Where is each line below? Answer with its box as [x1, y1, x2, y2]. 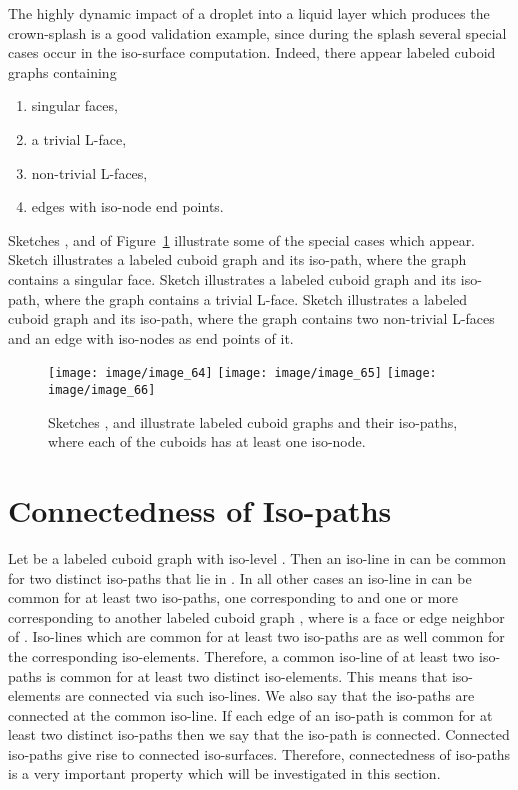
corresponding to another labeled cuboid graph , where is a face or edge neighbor [8, 606, 505, 627]
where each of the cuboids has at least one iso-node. [48, 431, 366, 452]
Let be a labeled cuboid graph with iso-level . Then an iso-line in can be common [8, 547, 507, 568]
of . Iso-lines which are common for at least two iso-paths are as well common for [8, 626, 505, 647]
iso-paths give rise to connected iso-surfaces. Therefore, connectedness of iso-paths [8, 743, 511, 764]
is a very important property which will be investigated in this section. [8, 763, 441, 784]
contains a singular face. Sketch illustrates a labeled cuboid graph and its [8, 268, 457, 289]
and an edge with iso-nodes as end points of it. [8, 327, 294, 348]
